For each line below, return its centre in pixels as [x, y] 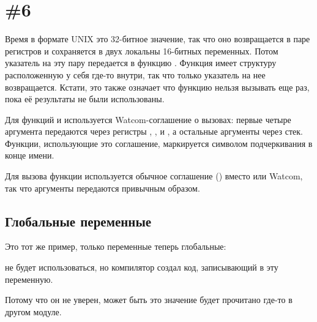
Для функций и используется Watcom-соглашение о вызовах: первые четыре [148, 119]
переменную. [29, 279]
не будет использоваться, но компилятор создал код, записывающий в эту [142, 267]
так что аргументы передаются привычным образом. [103, 188]
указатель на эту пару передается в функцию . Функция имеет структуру [141, 63]
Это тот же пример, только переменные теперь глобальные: [116, 246]
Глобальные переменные [78, 221]
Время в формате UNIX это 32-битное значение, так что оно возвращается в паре [158, 39]
